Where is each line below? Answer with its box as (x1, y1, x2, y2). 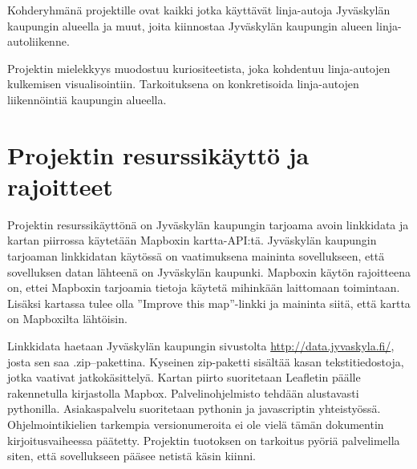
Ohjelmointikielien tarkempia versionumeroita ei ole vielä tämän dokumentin (7, 416, 384, 432)
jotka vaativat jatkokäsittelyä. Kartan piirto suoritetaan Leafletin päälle (7, 369, 361, 386)
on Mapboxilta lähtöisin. (7, 310, 128, 327)
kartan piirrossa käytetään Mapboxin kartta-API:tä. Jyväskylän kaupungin (7, 232, 377, 249)
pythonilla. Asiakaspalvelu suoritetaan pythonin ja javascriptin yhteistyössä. (7, 400, 381, 417)
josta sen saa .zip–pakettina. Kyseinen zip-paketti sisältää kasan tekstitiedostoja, (7, 353, 404, 370)
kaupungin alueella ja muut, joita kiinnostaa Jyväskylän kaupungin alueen (7, 17, 373, 34)
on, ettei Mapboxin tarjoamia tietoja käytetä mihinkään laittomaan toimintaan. (7, 279, 400, 296)
